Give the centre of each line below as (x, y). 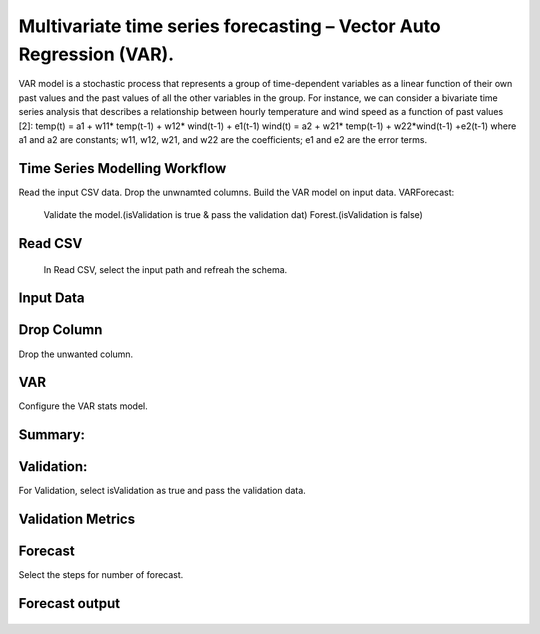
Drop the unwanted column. (76, 354)
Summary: (51, 435)
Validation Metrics (76, 519)
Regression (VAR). (96, 54)
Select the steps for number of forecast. (101, 575)
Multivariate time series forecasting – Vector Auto (230, 26)
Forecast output (69, 603)
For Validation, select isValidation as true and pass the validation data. (162, 491)
